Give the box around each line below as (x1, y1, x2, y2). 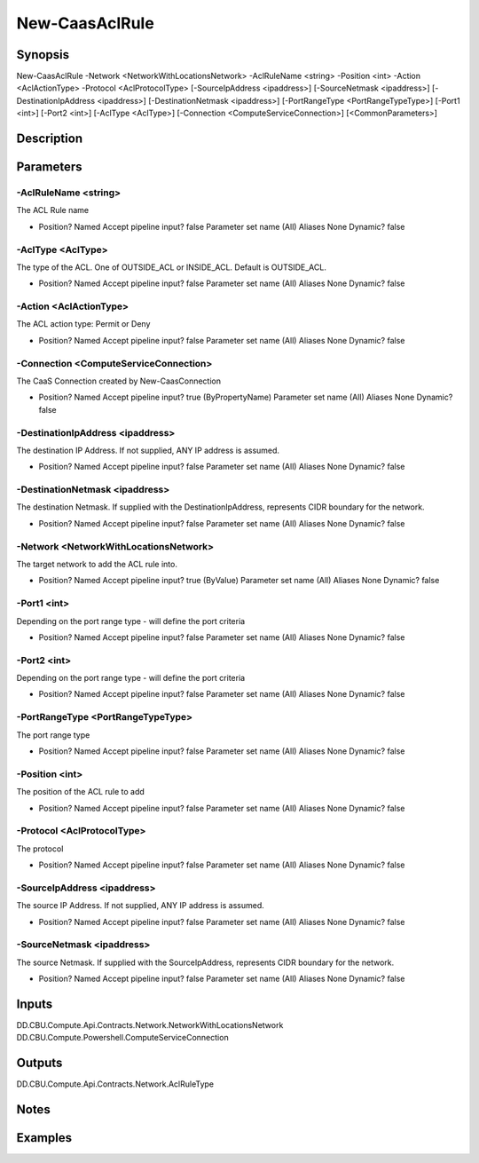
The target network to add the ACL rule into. (16, 558, 177, 569)
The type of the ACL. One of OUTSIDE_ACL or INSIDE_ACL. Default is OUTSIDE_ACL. (16, 262, 327, 273)
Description (16, 131, 83, 146)
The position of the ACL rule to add (16, 787, 145, 797)
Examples (16, 1130, 73, 1145)
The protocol (16, 843, 64, 854)
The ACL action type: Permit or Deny (16, 319, 151, 329)
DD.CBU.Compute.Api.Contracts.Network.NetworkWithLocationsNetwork (16, 1020, 284, 1030)
